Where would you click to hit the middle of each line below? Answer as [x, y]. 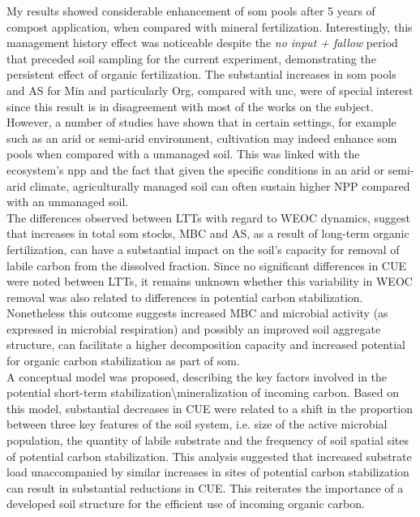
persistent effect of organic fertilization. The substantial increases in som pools [201, 74]
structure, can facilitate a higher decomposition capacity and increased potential [206, 345]
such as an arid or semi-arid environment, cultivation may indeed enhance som [202, 138]
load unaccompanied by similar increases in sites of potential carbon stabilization [208, 472]
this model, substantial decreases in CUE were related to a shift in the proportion [210, 408]
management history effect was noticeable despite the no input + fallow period [202, 43]
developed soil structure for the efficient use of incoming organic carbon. [186, 504]
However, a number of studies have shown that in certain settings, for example [201, 122]
